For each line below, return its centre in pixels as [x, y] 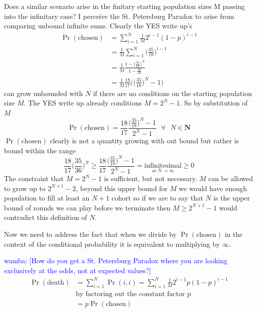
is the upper [232, 198]
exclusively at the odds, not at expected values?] [78, 270]
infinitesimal [163, 166]
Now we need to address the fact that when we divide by [90, 234]
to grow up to [25, 188]
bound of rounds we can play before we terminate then [87, 207]
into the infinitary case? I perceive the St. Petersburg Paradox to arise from [119, 16]
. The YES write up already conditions [83, 103]
